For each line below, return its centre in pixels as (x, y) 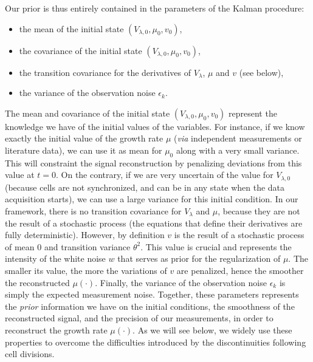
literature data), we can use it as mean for (84, 150)
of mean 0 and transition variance (68, 246)
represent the (253, 113)
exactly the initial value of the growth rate (84, 138)
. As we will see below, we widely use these (212, 330)
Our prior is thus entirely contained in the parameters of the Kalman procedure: (155, 8)
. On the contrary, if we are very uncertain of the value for (165, 175)
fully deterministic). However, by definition (85, 235)
